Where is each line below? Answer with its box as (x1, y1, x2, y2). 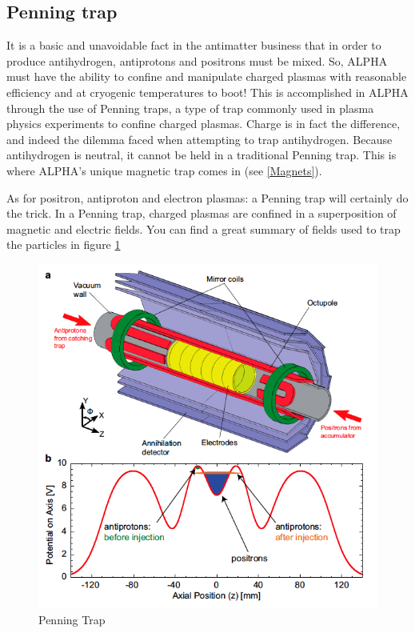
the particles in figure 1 (6, 236, 121, 253)
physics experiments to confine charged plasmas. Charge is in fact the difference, (6, 115, 401, 132)
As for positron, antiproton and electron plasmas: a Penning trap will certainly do (6, 189, 409, 206)
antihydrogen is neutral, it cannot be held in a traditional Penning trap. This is (6, 146, 397, 163)
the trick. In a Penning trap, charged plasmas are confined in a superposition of (6, 205, 397, 222)
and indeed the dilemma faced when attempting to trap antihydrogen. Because (6, 130, 393, 147)
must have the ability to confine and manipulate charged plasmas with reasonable (6, 68, 407, 85)
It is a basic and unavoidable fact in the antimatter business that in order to (6, 37, 381, 54)
